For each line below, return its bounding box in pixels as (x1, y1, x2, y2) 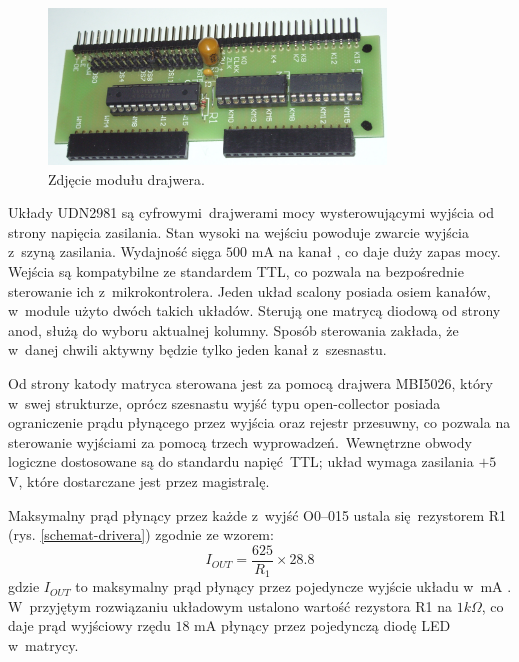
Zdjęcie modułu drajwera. (48, 168, 205, 189)
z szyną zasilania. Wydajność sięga (8, 241, 222, 262)
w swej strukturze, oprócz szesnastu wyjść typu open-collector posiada (8, 392, 441, 413)
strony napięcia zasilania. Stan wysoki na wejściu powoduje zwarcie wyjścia (8, 221, 469, 242)
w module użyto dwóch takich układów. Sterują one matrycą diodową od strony (8, 300, 501, 321)
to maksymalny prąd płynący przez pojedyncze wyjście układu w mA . (75, 576, 512, 597)
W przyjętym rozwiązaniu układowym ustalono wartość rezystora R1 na (8, 595, 452, 616)
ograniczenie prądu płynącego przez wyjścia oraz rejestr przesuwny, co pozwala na (8, 412, 511, 433)
